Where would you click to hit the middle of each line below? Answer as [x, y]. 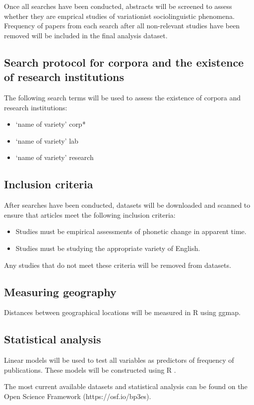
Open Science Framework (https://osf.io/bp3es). [78, 396]
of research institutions [64, 77]
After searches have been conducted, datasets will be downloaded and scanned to [127, 205]
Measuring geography [60, 291]
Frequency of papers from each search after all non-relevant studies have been [122, 26]
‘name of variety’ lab [47, 140]
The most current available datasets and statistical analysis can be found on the [126, 386]
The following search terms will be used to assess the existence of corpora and [123, 97]
